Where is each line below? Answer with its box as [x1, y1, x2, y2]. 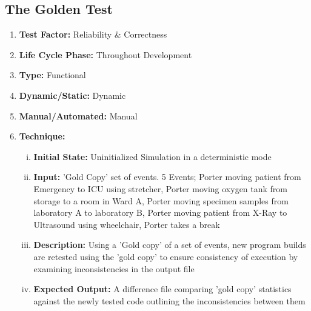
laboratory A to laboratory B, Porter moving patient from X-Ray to [33, 206, 287, 219]
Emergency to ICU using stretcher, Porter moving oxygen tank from [33, 182, 288, 195]
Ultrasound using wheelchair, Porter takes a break [33, 218, 220, 230]
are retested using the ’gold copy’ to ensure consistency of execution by [33, 250, 298, 263]
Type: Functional [19, 69, 86, 81]
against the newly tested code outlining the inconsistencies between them [33, 294, 306, 307]
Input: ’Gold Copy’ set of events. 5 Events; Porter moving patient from [33, 170, 301, 183]
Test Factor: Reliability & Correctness [19, 28, 167, 41]
